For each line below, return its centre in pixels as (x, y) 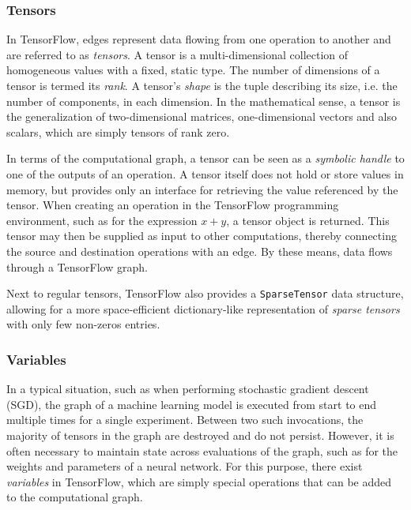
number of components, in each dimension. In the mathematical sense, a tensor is (204, 101)
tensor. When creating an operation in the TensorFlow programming (173, 205)
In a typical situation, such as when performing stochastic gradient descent (188, 389)
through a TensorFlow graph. (77, 266)
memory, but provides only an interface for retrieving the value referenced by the (202, 189)
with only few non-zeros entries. (83, 324)
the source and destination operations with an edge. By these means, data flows (200, 251)
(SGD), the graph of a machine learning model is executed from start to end (192, 404)
